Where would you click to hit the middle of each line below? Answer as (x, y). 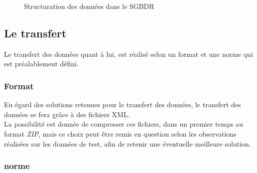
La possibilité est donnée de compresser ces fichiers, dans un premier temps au (124, 124)
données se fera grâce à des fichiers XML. (67, 114)
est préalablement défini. (41, 64)
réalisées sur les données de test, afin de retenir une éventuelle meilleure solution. (128, 143)
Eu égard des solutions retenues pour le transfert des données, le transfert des (123, 104)
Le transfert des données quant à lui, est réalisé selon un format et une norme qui (128, 54)
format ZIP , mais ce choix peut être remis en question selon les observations (120, 133)
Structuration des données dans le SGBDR (89, 6)
